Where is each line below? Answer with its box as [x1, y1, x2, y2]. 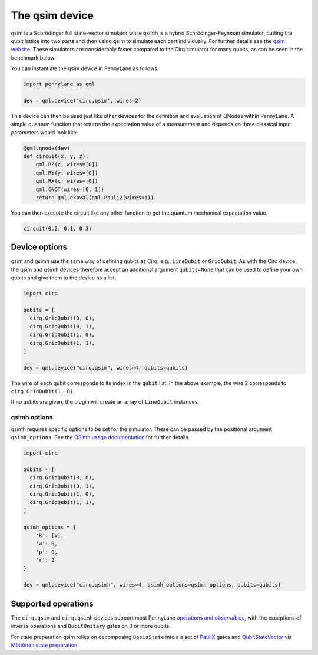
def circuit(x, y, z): [23, 153, 89, 160]
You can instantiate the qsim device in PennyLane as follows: [11, 65, 159, 72]
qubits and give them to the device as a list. [11, 274, 117, 281]
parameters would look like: [11, 129, 78, 136]
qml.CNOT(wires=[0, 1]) [35, 186, 104, 193]
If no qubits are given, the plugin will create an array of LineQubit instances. [11, 399, 200, 406]
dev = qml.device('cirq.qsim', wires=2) [23, 97, 141, 104]
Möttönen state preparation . [11, 641, 79, 649]
